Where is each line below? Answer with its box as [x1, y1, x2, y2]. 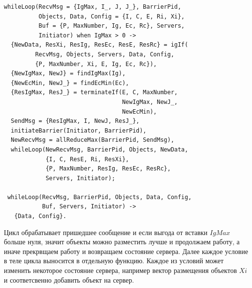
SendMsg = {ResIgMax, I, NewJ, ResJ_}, [11, 118, 140, 125]
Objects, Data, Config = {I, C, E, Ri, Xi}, [38, 13, 185, 20]
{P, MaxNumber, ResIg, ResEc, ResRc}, [45, 165, 171, 172]
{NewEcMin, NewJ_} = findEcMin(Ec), [11, 79, 129, 86]
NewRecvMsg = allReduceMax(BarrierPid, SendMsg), [11, 136, 174, 144]
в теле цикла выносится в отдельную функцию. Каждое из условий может [4, 255, 224, 266]
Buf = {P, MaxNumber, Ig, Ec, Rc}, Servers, [38, 22, 185, 30]
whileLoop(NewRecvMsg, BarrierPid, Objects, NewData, [11, 146, 188, 153]
